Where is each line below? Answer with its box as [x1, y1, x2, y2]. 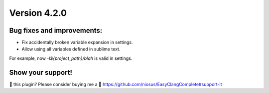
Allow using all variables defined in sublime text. [21, 46, 121, 52]
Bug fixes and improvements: [9, 26, 103, 35]
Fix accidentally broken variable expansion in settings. [21, 40, 133, 46]
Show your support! [9, 68, 72, 77]
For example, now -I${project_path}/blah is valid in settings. [9, 55, 133, 61]
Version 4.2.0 [9, 7, 67, 18]
